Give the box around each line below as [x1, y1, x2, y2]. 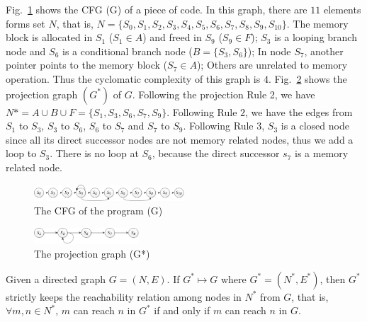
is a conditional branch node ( [62, 43, 193, 58]
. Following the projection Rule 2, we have [132, 86, 315, 101]
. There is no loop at [50, 146, 139, 161]
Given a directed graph [6, 271, 106, 286]
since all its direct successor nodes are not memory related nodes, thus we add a [6, 132, 354, 146]
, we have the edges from [245, 104, 353, 119]
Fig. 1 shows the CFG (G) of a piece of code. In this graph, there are [6, 2, 307, 16]
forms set [6, 16, 45, 30]
